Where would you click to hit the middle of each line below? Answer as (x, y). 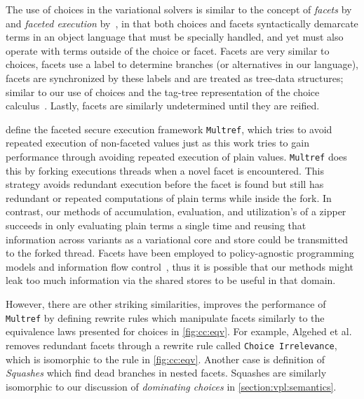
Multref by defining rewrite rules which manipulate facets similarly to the (165, 317)
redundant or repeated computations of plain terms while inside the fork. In (169, 197)
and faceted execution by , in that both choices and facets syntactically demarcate (182, 23)
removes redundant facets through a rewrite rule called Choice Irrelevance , (171, 345)
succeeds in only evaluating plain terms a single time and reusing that (156, 225)
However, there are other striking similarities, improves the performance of (166, 304)
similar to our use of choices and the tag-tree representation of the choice (163, 92)
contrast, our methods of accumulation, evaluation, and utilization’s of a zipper (176, 211)
